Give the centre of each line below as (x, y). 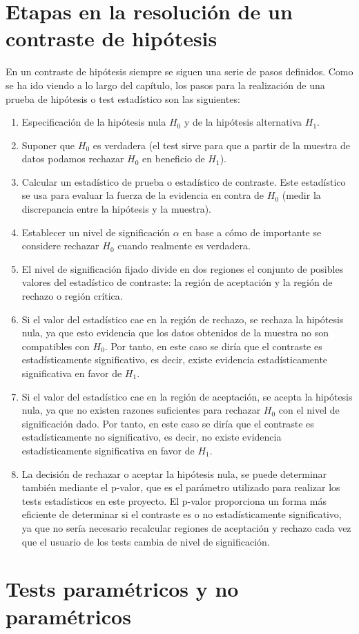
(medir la (301, 195)
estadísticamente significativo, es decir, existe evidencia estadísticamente (175, 359)
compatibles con (56, 346)
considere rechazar (60, 246)
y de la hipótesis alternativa (243, 122)
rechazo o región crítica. (72, 296)
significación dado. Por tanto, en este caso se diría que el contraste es (168, 423)
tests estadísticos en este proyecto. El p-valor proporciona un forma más (174, 500)
